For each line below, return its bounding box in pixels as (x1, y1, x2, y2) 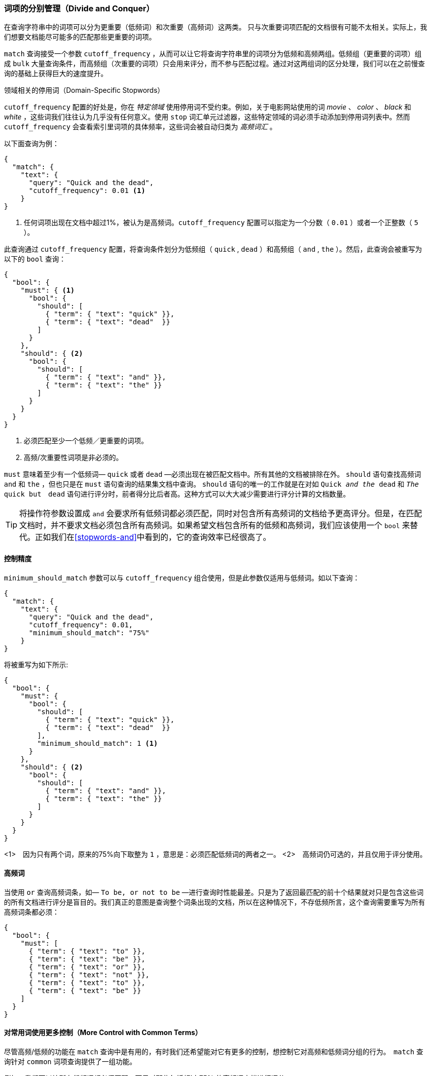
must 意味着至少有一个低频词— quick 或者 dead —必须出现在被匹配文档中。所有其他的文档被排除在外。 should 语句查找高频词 (4, 470, 421, 479)
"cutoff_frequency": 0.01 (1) (29, 187, 145, 195)
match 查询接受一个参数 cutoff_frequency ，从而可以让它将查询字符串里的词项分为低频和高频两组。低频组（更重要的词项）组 (4, 49, 422, 58)
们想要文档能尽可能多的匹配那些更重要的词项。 (4, 33, 156, 41)
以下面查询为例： (4, 139, 59, 148)
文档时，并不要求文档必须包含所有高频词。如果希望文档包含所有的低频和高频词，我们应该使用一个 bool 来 (19, 520, 410, 531)
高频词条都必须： (4, 907, 59, 916)
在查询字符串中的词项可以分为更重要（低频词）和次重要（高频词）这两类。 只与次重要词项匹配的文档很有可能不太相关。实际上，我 (4, 23, 427, 32)
